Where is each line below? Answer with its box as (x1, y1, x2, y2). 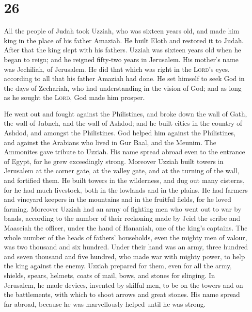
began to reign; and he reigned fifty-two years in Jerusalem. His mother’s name (4, 54, 239, 64)
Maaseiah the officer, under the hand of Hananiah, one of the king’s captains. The (4, 223, 248, 232)
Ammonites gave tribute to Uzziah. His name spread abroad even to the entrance (4, 147, 245, 157)
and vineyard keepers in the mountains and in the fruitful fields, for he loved (4, 194, 232, 204)
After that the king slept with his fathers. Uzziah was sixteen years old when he (4, 45, 241, 55)
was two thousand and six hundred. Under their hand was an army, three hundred (4, 242, 248, 252)
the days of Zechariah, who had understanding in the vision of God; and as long (4, 82, 242, 93)
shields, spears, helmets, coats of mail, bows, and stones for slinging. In (4, 270, 215, 280)
